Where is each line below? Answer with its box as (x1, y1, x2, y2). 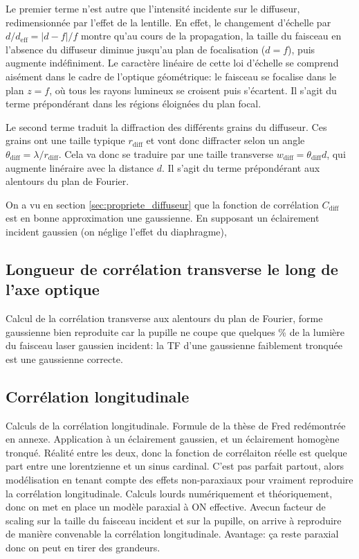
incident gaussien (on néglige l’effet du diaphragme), (6, 224, 227, 238)
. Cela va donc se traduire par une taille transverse (58, 146, 274, 161)
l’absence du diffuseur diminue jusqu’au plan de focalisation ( (6, 42, 266, 56)
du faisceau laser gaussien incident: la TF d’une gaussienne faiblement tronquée (6, 338, 342, 353)
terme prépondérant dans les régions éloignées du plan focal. (6, 96, 261, 111)
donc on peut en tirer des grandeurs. (6, 540, 160, 555)
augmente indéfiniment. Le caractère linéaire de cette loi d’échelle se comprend (6, 55, 339, 70)
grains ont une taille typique (6, 133, 125, 148)
